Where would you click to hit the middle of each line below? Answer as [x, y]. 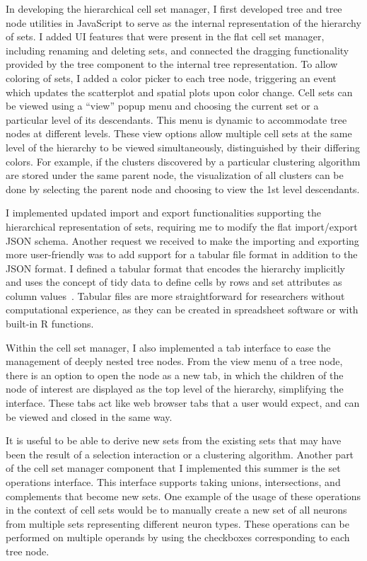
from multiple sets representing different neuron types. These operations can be [178, 523]
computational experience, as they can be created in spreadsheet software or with [182, 310]
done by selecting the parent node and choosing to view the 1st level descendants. [183, 189]
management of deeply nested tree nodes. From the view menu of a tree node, [174, 361]
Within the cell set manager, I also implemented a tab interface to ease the [168, 347]
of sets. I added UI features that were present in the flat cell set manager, [165, 36]
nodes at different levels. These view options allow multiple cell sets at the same [179, 133]
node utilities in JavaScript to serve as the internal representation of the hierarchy [183, 22]
